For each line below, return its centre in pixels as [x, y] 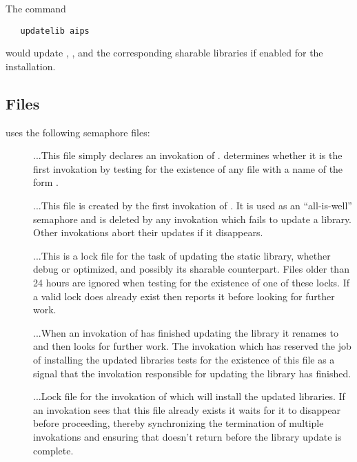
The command [36, 8]
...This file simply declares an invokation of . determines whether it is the [188, 155]
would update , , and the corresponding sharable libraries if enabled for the [164, 53]
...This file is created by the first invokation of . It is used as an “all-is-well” [193, 206]
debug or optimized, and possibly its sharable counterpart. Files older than [191, 269]
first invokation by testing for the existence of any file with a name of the [188, 168]
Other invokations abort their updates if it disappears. [148, 232]
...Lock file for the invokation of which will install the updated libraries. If [189, 396]
